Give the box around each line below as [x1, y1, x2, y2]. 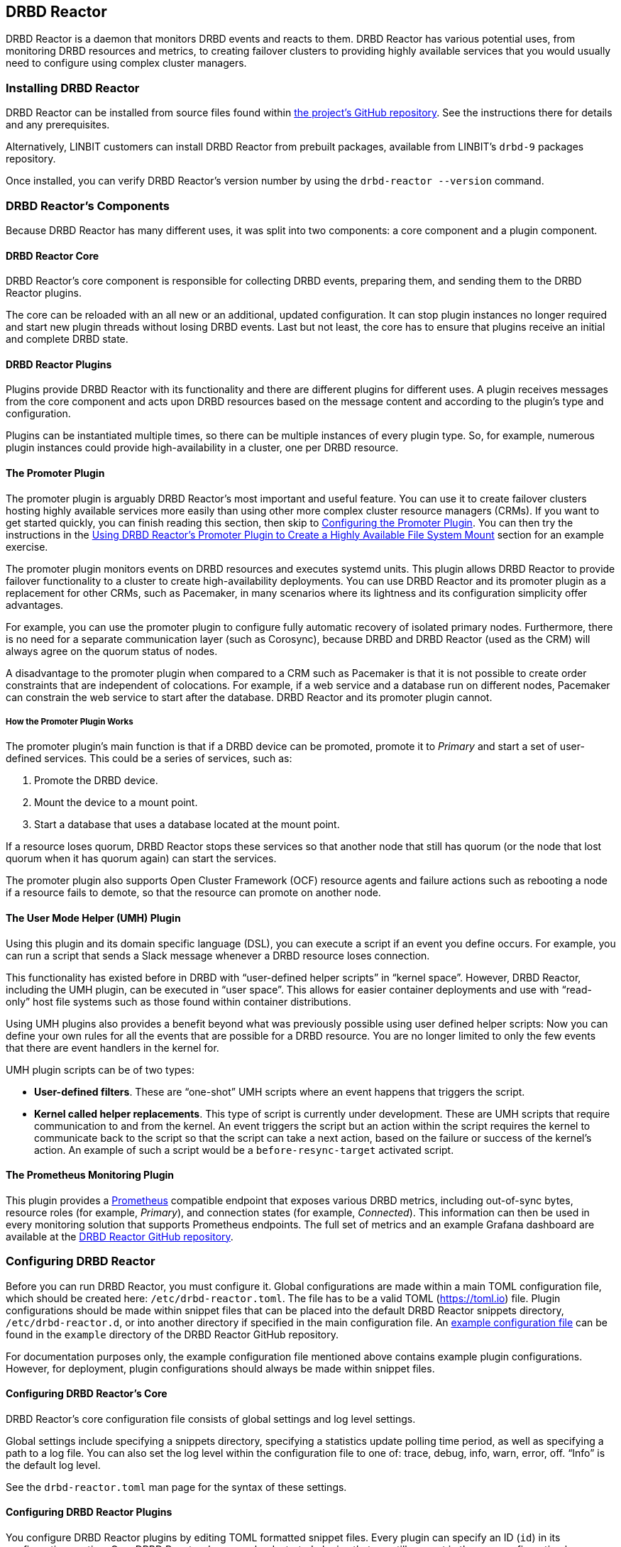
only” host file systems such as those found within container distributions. [6, 995, 351, 1008]
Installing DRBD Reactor [6, 80, 140, 95]
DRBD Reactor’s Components [6, 198, 170, 213]
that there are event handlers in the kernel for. [6, 1041, 219, 1054]
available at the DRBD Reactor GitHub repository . [6, 1230, 233, 1243]
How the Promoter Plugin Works [6, 716, 133, 727]
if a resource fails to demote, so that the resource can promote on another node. [6, 886, 381, 899]
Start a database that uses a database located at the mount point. [34, 818, 340, 831]
